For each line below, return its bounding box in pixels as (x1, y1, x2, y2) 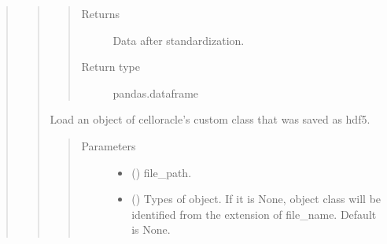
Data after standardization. (112, 31, 245, 48)
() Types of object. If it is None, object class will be (131, 190, 381, 207)
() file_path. (131, 164, 192, 180)
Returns (81, 6, 120, 21)
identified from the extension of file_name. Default (131, 205, 377, 222)
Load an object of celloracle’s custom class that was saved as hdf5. (50, 111, 370, 128)
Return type (81, 58, 140, 75)
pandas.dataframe (112, 84, 199, 101)
